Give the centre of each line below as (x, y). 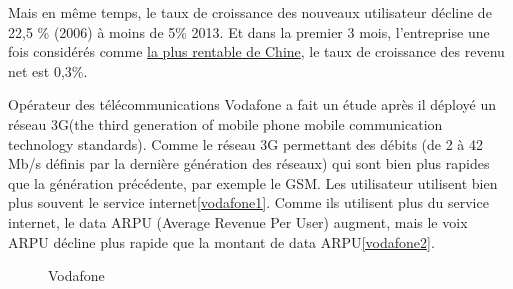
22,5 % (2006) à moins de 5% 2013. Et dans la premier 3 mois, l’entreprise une (249, 31)
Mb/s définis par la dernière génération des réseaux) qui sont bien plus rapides (249, 163)
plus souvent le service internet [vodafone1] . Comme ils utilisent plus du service (248, 202)
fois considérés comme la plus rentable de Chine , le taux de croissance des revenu (256, 51)
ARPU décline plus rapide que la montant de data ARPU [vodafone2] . (221, 241)
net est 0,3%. (48, 70)
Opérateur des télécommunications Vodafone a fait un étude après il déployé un (252, 104)
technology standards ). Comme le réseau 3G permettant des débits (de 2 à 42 (246, 143)
